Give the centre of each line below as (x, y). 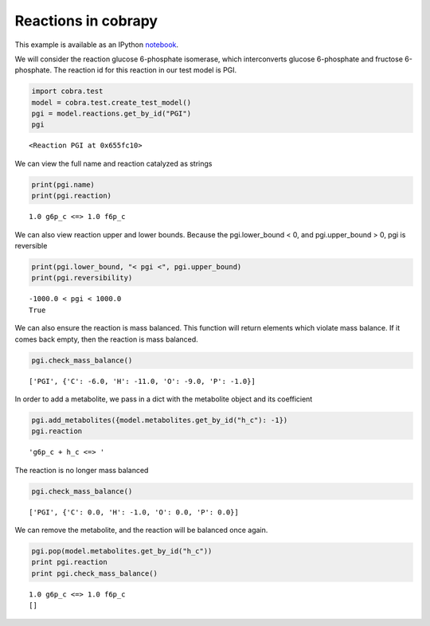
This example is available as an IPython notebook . (97, 45)
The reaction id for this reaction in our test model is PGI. (145, 70)
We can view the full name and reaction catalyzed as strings (113, 163)
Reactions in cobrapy (86, 21)
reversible (31, 246)
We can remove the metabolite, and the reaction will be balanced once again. (141, 530)
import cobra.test (67, 91)
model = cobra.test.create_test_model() (111, 102)
